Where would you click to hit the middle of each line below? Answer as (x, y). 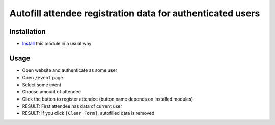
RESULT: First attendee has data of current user (72, 106)
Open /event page (43, 78)
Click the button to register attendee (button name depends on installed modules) (108, 99)
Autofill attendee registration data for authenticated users (135, 13)
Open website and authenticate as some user (70, 70)
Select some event (42, 85)
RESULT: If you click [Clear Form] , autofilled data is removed (88, 113)
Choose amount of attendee (52, 92)
